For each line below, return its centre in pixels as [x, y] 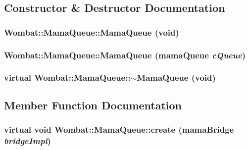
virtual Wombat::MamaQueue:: [67, 77]
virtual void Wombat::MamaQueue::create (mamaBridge [119, 129]
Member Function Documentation [93, 105]
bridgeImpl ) [27, 140]
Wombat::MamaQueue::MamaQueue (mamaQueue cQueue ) [125, 55]
